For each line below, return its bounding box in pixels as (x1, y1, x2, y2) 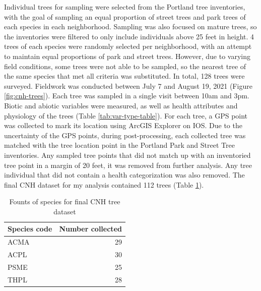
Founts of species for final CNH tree (9, 196, 120, 207)
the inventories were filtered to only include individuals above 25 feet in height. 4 (4, 31, 254, 41)
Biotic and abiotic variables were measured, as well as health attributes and (4, 100, 238, 110)
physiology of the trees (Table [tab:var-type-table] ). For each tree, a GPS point (4, 110, 248, 121)
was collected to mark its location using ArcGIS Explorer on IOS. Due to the (4, 120, 242, 131)
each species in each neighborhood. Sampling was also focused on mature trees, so (4, 21, 257, 32)
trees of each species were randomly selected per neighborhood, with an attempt (4, 41, 252, 51)
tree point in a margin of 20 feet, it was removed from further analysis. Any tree (4, 159, 252, 170)
